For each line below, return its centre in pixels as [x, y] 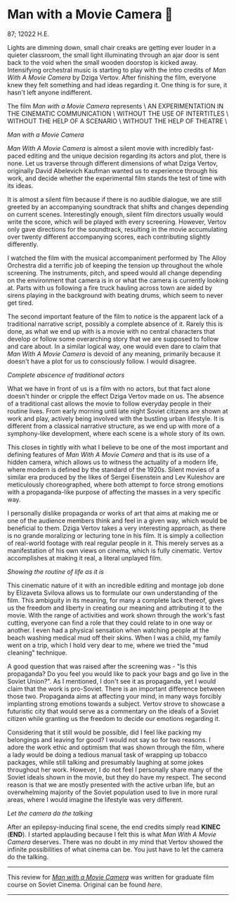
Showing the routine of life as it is [55, 571]
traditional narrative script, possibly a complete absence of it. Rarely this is [115, 324]
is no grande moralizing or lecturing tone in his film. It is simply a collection [115, 535]
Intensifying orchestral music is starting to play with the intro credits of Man [117, 70]
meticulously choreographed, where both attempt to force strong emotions [116, 484]
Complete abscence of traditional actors [66, 375]
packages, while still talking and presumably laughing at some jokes [105, 762]
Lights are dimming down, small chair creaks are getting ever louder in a [112, 47]
